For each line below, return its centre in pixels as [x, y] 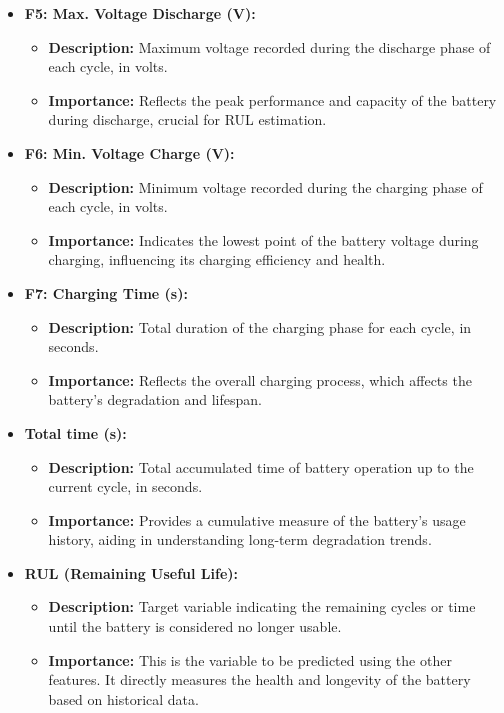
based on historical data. [123, 698]
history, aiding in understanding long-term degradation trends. [240, 539]
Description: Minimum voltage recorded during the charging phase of [265, 186]
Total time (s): [75, 432]
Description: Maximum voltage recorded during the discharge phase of [269, 46]
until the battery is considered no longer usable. [195, 626]
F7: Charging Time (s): [106, 292]
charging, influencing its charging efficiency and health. [217, 259]
